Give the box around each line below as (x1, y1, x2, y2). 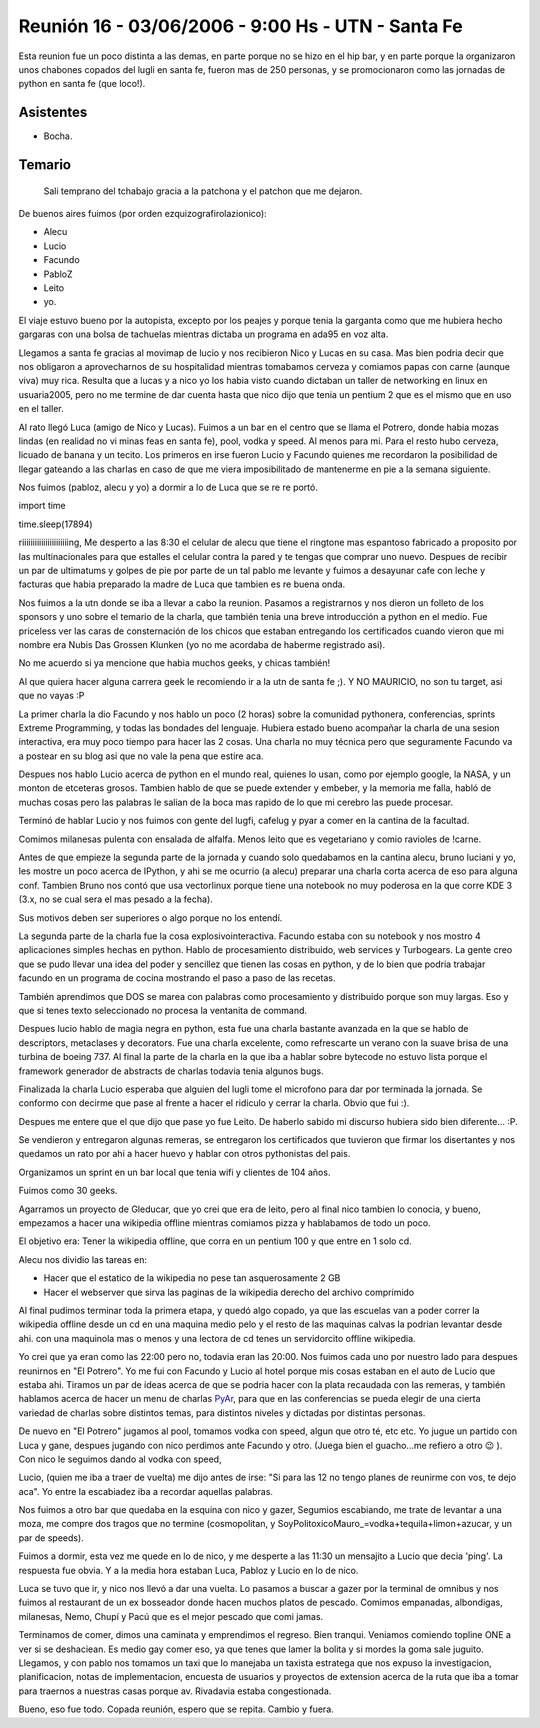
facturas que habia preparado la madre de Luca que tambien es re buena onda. (18, 578, 346, 590)
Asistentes (18, 104, 88, 121)
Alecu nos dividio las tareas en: (18, 1253, 148, 1265)
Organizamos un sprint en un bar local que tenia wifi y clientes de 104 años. (18, 1166, 331, 1178)
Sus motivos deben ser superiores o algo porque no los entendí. (18, 911, 283, 924)
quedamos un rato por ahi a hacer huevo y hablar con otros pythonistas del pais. (18, 1148, 351, 1160)
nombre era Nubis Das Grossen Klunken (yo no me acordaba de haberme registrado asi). (18, 638, 385, 650)
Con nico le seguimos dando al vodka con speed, (18, 1453, 222, 1465)
